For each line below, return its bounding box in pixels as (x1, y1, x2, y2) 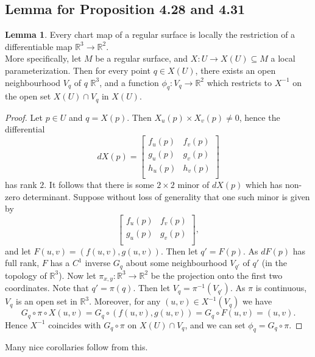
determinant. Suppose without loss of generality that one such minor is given (23, 190, 310, 203)
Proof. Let (5, 110, 43, 123)
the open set (5, 90, 51, 103)
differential (5, 123, 45, 135)
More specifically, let (5, 52, 82, 65)
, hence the (239, 110, 280, 123)
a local (271, 52, 296, 65)
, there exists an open (195, 63, 276, 76)
